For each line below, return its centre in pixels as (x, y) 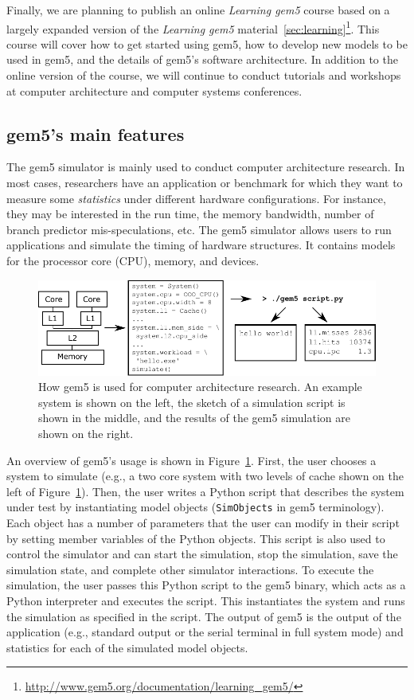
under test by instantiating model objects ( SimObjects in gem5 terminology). (195, 507)
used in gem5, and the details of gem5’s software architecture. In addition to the (202, 59)
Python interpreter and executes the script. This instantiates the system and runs (206, 601)
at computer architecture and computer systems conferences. (154, 90)
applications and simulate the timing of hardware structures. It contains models (201, 245)
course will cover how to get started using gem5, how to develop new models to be (207, 43)
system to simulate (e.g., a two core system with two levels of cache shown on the (205, 476)
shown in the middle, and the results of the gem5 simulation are (194, 418)
